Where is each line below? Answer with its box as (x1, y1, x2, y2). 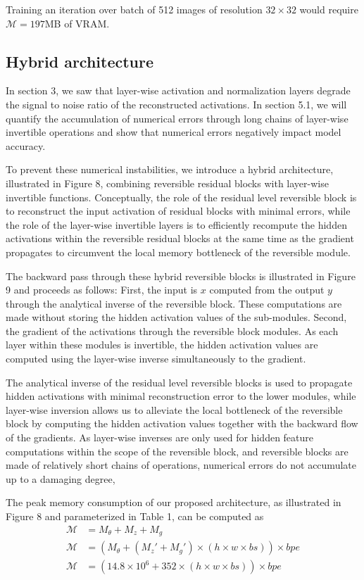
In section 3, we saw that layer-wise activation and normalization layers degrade (6, 83, 351, 98)
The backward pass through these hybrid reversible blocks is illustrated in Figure (6, 268, 356, 283)
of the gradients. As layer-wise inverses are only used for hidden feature (6, 430, 314, 445)
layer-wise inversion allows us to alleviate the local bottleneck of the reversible (6, 402, 343, 417)
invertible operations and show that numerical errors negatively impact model (6, 125, 341, 139)
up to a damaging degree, (6, 471, 115, 486)
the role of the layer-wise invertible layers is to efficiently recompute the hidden (6, 217, 347, 232)
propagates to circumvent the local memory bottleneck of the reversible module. (6, 244, 351, 259)
